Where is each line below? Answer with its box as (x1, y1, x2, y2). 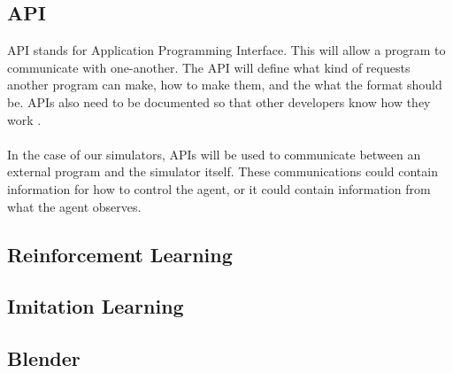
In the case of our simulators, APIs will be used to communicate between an (7, 144, 421, 163)
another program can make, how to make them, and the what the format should (7, 75, 442, 94)
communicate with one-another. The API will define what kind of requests (7, 58, 411, 76)
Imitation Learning (7, 292, 184, 320)
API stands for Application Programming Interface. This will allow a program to (7, 41, 446, 59)
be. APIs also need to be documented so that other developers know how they (7, 92, 431, 111)
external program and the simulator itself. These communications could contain (7, 162, 438, 181)
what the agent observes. (7, 197, 142, 215)
